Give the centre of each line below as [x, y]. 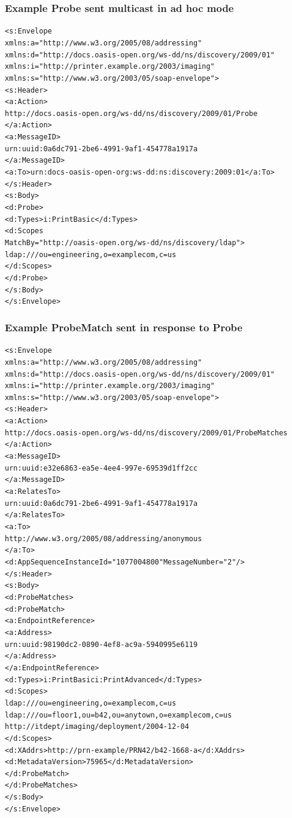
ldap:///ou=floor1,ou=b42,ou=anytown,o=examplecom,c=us [118, 715]
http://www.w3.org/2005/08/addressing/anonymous [104, 538]
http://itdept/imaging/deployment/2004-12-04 [97, 727]
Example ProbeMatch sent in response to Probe [124, 327]
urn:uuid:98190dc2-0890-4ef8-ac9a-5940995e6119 [101, 644]
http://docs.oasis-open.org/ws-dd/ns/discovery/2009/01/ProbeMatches [146, 433]
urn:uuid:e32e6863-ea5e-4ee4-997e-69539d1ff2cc [101, 468]
